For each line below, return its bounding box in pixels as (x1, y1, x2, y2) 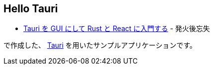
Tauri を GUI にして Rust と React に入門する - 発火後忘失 (23, 24, 210, 33)
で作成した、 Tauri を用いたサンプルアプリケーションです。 (3, 41, 197, 50)
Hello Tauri (3, 2, 58, 15)
